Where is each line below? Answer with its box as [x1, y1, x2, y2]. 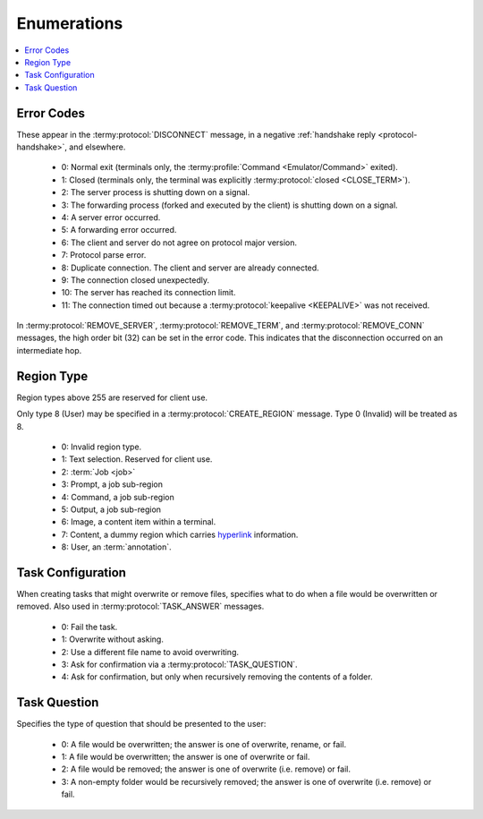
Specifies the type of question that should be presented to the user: [16, 719, 267, 729]
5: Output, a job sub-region [61, 504, 161, 515]
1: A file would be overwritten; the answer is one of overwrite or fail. [61, 752, 310, 763]
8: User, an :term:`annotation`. [61, 542, 172, 552]
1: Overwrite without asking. [61, 634, 165, 644]
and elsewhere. [68, 141, 126, 152]
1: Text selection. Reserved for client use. [61, 454, 213, 465]
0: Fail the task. [61, 621, 118, 632]
